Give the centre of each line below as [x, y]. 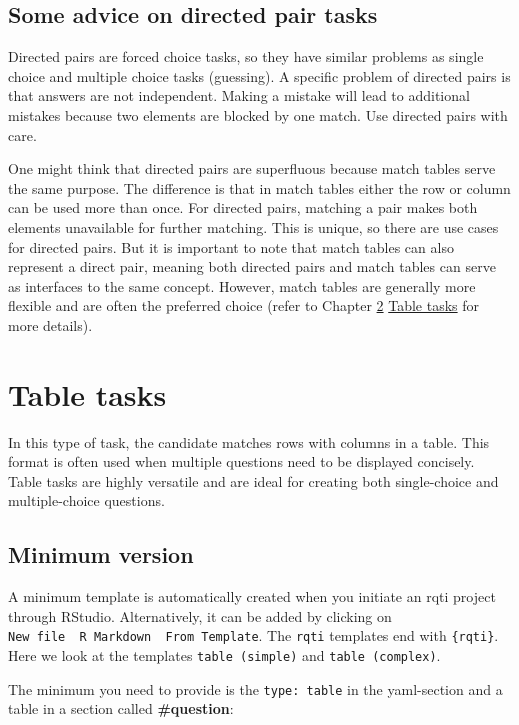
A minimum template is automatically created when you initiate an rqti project [252, 596]
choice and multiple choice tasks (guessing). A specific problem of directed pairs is [259, 75]
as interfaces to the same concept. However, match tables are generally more [242, 285]
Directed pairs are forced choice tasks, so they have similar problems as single [246, 56]
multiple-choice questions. [86, 500]
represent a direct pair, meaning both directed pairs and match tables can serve [252, 266]
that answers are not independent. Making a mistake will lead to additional [239, 95]
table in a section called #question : [121, 708]
